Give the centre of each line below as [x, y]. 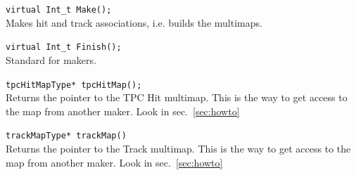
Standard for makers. [51, 59]
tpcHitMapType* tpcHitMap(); [74, 85]
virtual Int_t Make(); [59, 10]
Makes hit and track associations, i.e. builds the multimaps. [134, 22]
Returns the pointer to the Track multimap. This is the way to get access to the [178, 148]
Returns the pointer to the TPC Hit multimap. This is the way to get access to [177, 97]
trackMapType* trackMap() [66, 136]
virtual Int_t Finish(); [64, 47]
